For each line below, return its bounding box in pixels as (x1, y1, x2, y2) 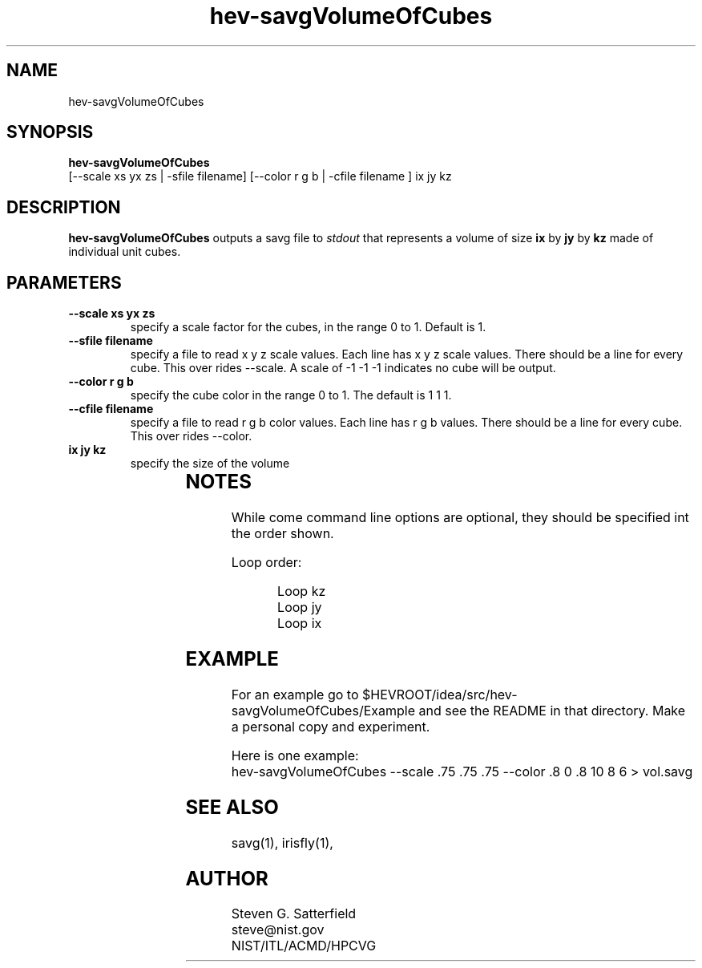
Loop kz (277, 583, 326, 600)
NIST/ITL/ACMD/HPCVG (231, 938, 377, 954)
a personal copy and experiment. (231, 718, 430, 735)
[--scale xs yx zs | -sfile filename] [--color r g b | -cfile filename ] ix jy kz (68, 169, 452, 184)
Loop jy (277, 599, 322, 616)
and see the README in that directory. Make (418, 702, 686, 719)
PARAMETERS (6, 272, 122, 293)
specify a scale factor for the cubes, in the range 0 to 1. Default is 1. (130, 320, 486, 334)
